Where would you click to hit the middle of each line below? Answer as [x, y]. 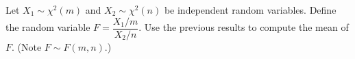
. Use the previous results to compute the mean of [244, 27]
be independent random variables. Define [250, 10]
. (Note [27, 46]
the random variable [48, 27]
